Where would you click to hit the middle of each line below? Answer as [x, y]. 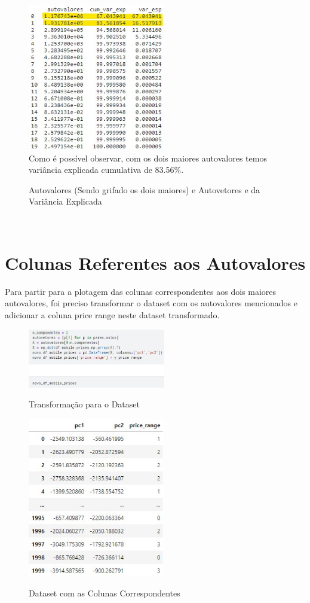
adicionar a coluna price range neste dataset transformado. [112, 314]
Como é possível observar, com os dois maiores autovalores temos [148, 158]
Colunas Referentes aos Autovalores [155, 262]
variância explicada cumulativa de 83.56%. [106, 170]
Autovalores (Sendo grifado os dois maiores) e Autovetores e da [145, 189]
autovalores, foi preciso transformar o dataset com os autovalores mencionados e [151, 303]
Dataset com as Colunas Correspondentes [105, 593]
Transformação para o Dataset [84, 404]
